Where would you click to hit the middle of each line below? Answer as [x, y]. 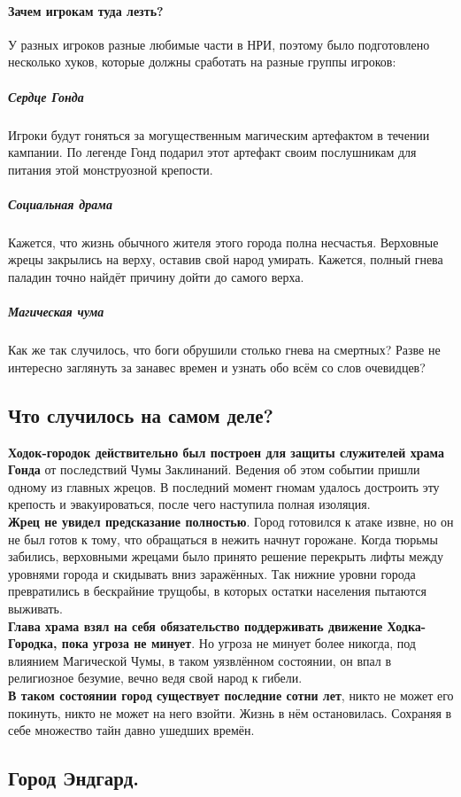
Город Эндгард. [73, 778]
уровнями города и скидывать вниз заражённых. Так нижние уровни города [212, 573]
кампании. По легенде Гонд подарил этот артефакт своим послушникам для [212, 152]
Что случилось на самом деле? [141, 414]
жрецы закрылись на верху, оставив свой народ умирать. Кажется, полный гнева [226, 259]
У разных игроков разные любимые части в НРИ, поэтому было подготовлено [219, 44]
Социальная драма [60, 203]
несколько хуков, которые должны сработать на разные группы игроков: [202, 62]
